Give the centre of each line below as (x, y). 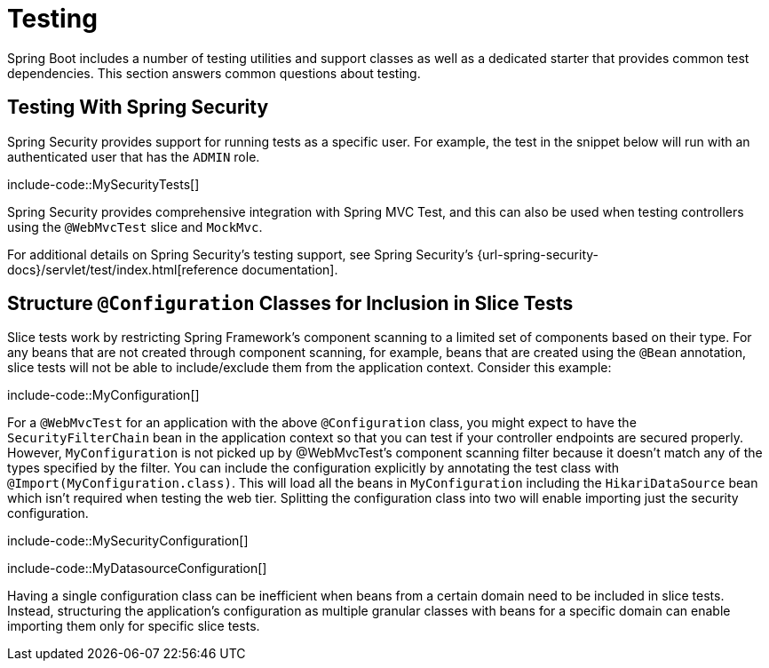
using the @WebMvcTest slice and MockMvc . (135, 227)
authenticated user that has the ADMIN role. (134, 156)
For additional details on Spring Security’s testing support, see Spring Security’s (241, 254)
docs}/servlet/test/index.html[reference (123, 269)
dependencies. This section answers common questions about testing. (214, 73)
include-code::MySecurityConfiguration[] (128, 541)
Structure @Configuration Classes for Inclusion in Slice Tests (290, 304)
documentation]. (290, 269)
